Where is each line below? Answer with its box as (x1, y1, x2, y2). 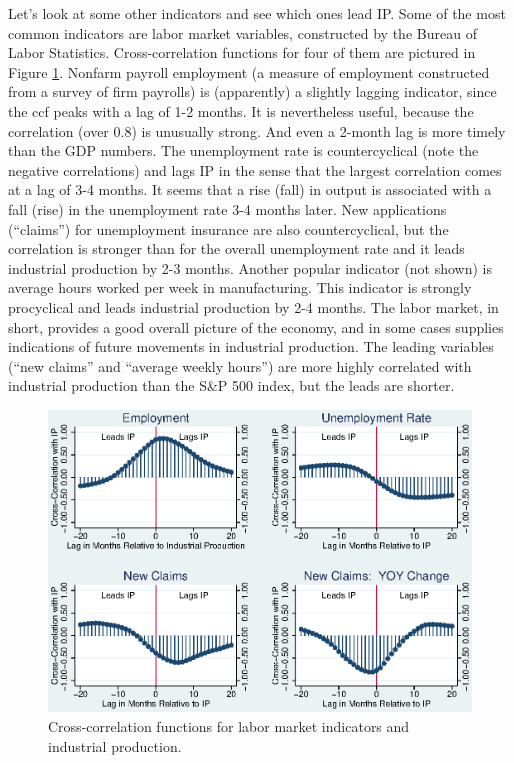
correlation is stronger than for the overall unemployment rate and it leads (8, 238, 465, 259)
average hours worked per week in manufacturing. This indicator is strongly (8, 277, 472, 298)
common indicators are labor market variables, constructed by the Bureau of (8, 22, 477, 43)
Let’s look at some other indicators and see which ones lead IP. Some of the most (8, 3, 506, 23)
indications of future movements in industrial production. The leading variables (8, 336, 494, 357)
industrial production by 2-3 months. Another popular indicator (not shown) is (8, 257, 492, 278)
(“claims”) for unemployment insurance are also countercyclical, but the (8, 218, 449, 239)
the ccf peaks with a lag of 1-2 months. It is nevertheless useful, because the (8, 100, 474, 121)
